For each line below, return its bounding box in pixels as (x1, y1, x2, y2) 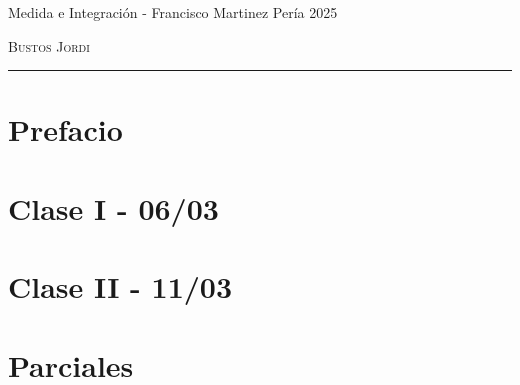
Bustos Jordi (8, 35, 90, 56)
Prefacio (8, 109, 123, 150)
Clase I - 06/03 (8, 187, 219, 228)
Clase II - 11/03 (8, 266, 233, 307)
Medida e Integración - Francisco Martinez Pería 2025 (8, 2, 338, 22)
